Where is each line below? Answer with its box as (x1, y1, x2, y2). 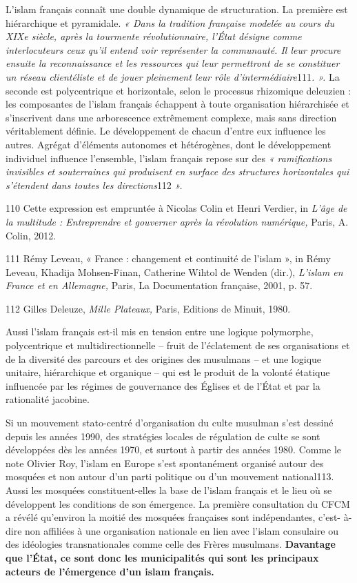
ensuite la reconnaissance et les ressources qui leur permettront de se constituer (6, 56, 340, 70)
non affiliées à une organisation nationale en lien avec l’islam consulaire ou (25, 523, 339, 537)
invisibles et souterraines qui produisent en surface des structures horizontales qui (6, 164, 349, 179)
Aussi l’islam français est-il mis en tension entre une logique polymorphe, (6, 324, 314, 339)
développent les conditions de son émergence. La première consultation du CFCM (6, 496, 350, 511)
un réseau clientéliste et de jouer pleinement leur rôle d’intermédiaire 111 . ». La (6, 69, 340, 83)
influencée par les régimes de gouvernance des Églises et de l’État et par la (6, 378, 320, 393)
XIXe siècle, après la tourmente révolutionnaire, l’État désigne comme (6, 29, 302, 43)
